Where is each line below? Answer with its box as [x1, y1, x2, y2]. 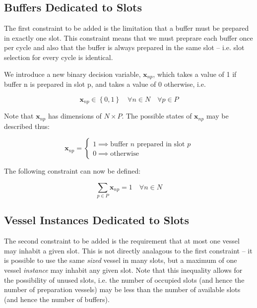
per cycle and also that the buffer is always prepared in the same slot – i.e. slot [4, 42, 245, 53]
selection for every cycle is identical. [4, 52, 113, 62]
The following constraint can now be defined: [4, 166, 141, 176]
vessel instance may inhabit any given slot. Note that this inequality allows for [4, 265, 243, 275]
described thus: [4, 121, 50, 131]
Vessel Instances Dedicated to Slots [4, 212, 189, 228]
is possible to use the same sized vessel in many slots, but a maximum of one [4, 255, 237, 265]
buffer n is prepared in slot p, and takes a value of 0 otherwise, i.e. [4, 79, 206, 89]
